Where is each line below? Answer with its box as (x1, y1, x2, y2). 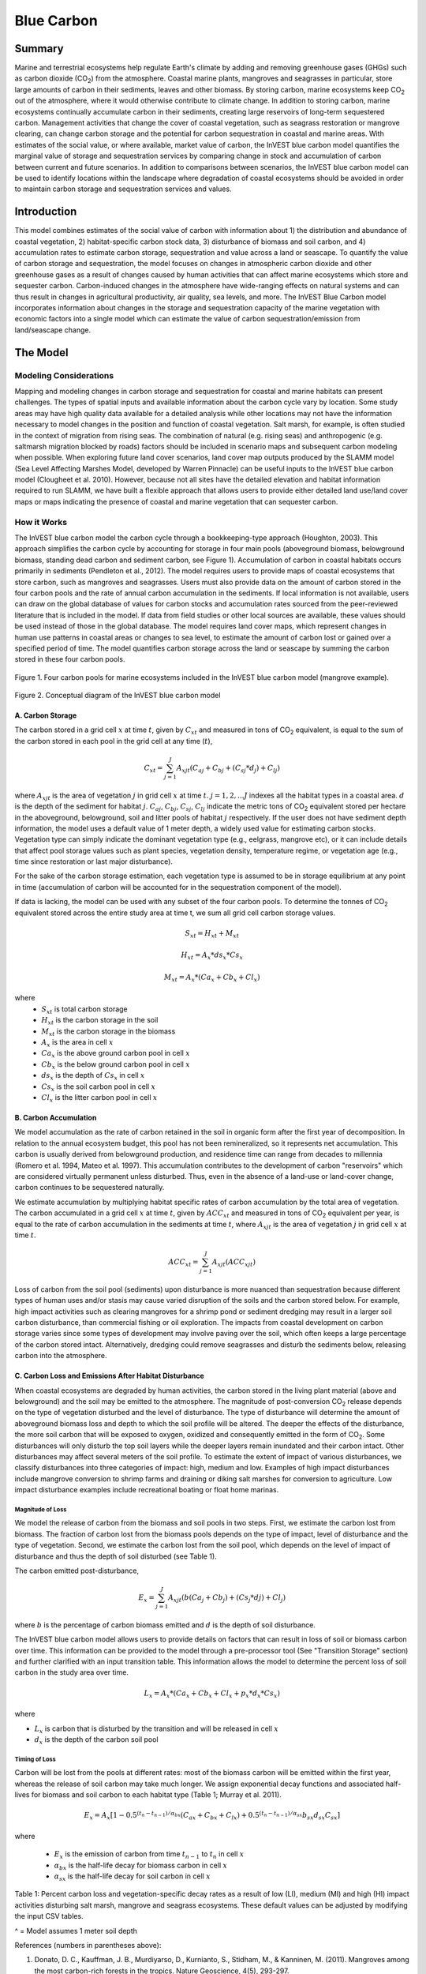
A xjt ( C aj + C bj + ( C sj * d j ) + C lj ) (176, 763, 280, 774)
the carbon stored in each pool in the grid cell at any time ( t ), (14, 736, 213, 745)
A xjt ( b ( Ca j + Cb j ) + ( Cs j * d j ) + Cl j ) (168, 1593, 286, 1604)
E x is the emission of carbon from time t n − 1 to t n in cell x (54, 1849, 245, 1861)
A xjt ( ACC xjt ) (211, 1258, 256, 1268)
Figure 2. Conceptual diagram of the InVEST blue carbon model (14, 691, 221, 700)
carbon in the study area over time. (14, 1668, 129, 1677)
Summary (14, 42, 64, 55)
